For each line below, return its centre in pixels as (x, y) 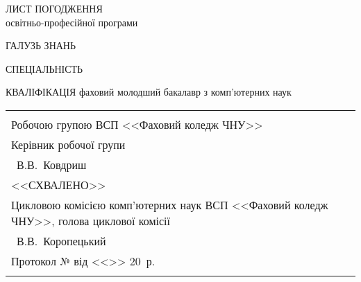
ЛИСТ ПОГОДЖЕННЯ (54, 8)
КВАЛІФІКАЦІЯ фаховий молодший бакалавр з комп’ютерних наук (149, 92)
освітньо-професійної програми (72, 22)
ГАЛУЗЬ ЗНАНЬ (41, 45)
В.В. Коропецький (61, 240)
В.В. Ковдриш (52, 164)
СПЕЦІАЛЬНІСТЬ (44, 68)
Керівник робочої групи (68, 144)
